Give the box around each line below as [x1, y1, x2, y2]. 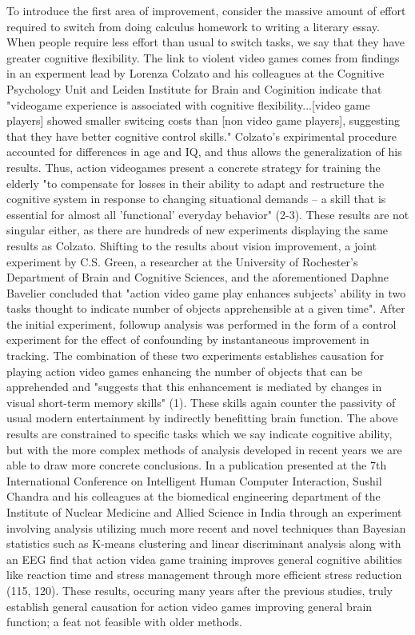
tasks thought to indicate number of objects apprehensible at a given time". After [6, 300, 405, 317]
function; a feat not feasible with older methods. [6, 613, 242, 630]
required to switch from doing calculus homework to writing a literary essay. [6, 18, 380, 34]
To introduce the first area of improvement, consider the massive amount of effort [6, 2, 406, 18]
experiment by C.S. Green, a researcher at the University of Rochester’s [6, 253, 358, 270]
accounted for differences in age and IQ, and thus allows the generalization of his [6, 143, 402, 160]
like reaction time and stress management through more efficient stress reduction [6, 566, 402, 583]
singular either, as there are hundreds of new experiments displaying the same [6, 222, 389, 238]
